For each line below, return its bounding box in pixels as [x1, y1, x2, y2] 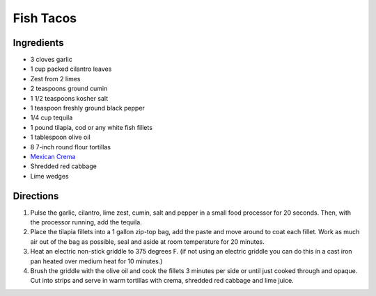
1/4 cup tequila [30, 113, 73, 122]
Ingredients [13, 37, 64, 49]
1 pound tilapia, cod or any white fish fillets [30, 123, 153, 131]
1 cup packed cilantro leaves [30, 65, 112, 73]
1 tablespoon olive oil [30, 133, 91, 142]
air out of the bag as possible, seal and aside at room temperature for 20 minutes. [30, 237, 265, 246]
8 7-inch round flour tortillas [30, 142, 111, 151]
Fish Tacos [13, 10, 77, 26]
